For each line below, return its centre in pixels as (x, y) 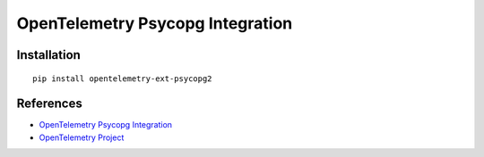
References (49, 104)
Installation (48, 55)
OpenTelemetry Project (82, 137)
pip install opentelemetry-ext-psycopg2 (122, 78)
